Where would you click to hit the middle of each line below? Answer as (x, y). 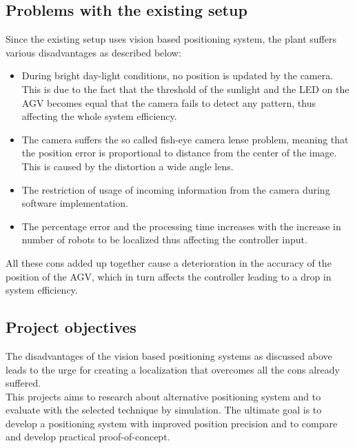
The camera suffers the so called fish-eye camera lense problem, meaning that (185, 139)
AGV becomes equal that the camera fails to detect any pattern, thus (169, 102)
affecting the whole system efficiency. (99, 116)
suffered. (23, 383)
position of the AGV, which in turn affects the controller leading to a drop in (169, 276)
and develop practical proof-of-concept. (88, 437)
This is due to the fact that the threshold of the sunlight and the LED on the (185, 89)
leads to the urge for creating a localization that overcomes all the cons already (173, 369)
